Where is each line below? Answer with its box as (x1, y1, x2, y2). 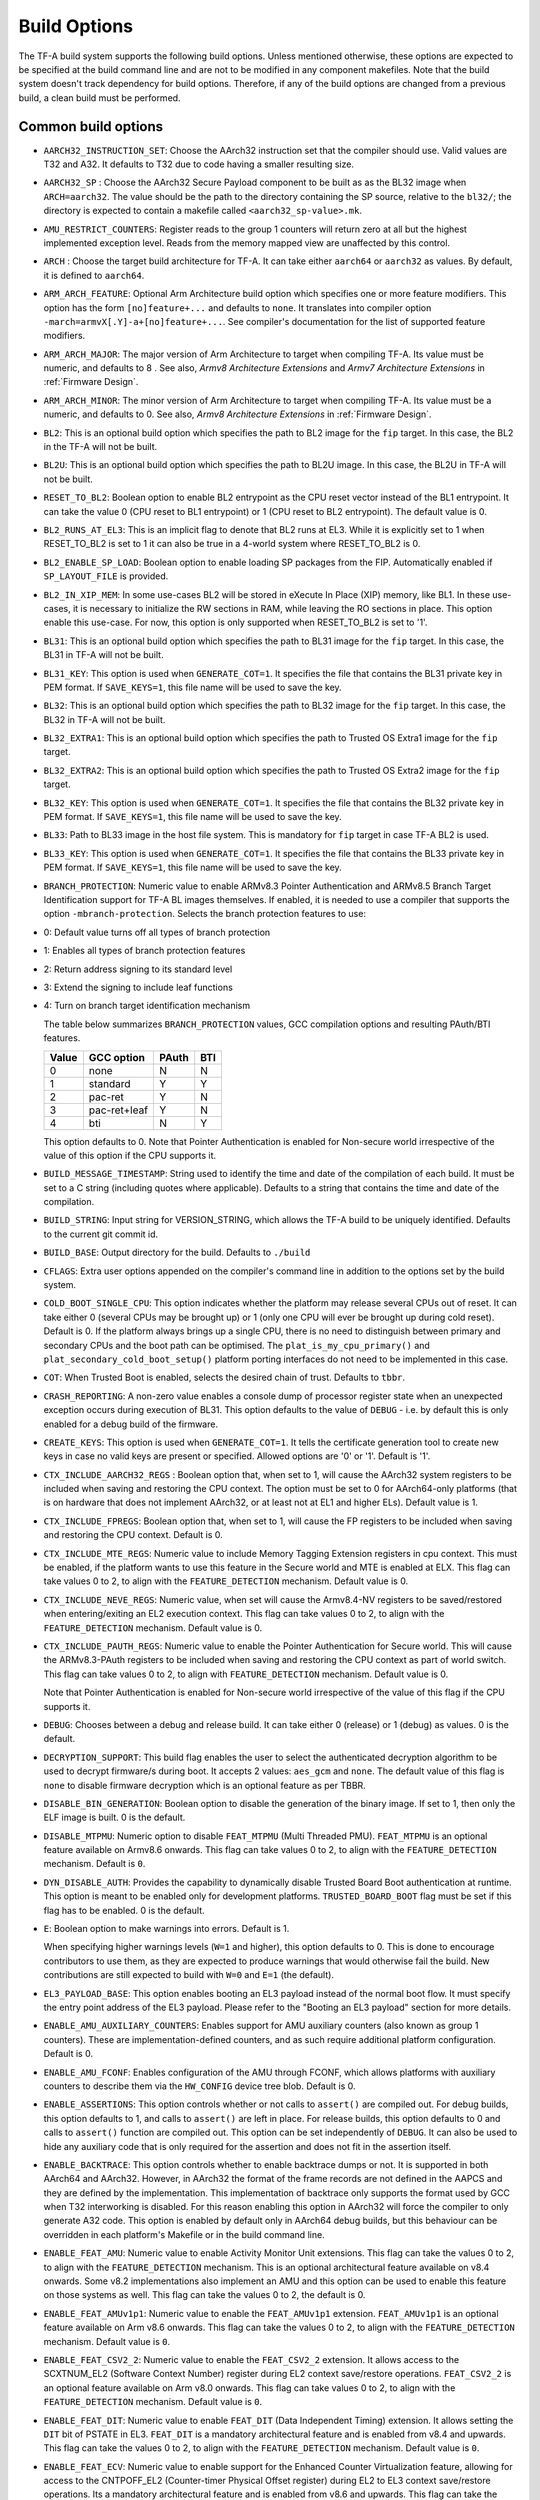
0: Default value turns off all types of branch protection (43, 926, 271, 938)
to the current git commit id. (43, 1228, 159, 1240)
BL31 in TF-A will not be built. (43, 649, 164, 661)
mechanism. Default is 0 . (43, 1858, 146, 1870)
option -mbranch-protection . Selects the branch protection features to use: (43, 908, 367, 920)
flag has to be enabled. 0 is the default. (43, 1904, 205, 1916)
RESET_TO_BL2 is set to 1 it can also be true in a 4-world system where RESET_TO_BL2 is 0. (43, 538, 421, 550)
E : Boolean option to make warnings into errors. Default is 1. (43, 1923, 290, 1935)
